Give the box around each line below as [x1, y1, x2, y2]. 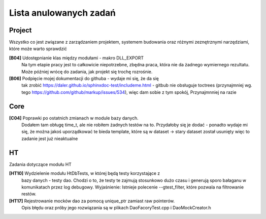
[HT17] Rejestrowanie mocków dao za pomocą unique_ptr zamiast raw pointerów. [9, 198, 175, 204]
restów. [21, 191, 36, 197]
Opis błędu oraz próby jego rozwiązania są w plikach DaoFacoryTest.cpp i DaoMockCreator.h [21, 205, 211, 211]
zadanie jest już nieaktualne [21, 136, 78, 141]
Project [9, 26, 32, 34]
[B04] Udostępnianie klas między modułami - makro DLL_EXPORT [9, 55, 144, 61]
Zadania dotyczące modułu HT [9, 161, 72, 167]
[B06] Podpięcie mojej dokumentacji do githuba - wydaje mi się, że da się [9, 76, 159, 82]
